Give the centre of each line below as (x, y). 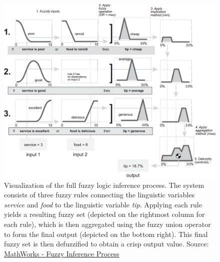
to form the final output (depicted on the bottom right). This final (106, 234)
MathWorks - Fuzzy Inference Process (62, 253)
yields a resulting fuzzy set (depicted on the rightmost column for (104, 214)
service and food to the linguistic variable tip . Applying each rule (103, 204)
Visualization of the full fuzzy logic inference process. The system (104, 185)
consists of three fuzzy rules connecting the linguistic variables (99, 195)
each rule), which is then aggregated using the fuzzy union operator (107, 224)
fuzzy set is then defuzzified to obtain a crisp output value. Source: (106, 244)
